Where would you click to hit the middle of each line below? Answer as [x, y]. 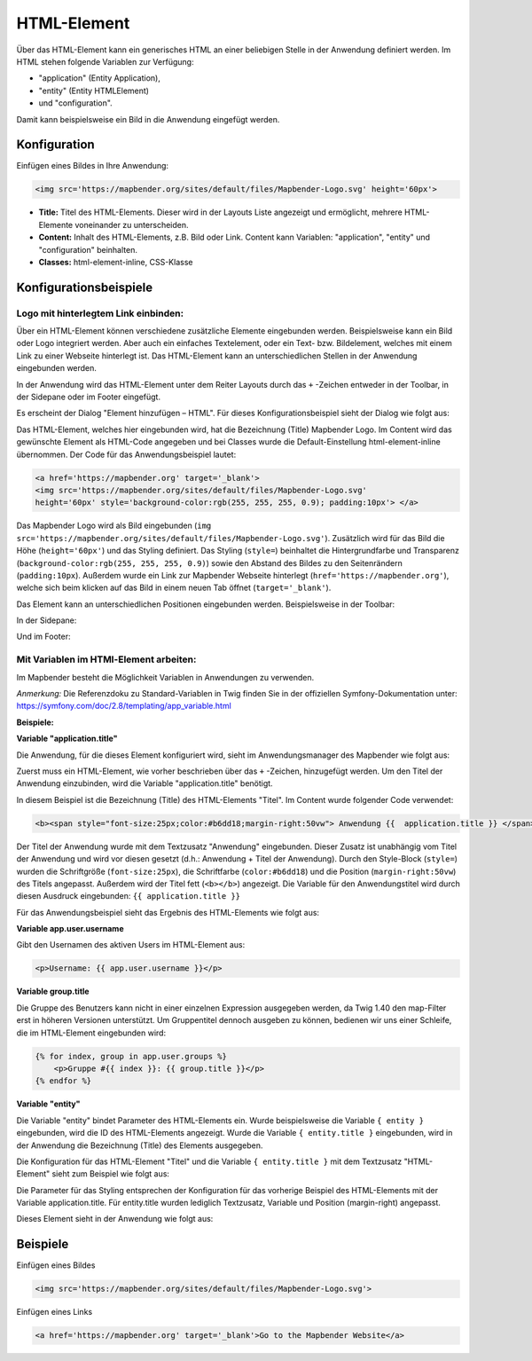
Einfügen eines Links [55, 1312]
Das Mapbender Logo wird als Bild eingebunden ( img [114, 526]
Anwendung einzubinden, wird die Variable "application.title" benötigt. [145, 783]
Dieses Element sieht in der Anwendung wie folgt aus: [115, 1219]
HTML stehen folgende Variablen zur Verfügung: [105, 61]
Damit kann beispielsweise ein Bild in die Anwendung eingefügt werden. [148, 119]
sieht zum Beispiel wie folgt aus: [111, 1174]
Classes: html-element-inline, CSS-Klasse [116, 262]
